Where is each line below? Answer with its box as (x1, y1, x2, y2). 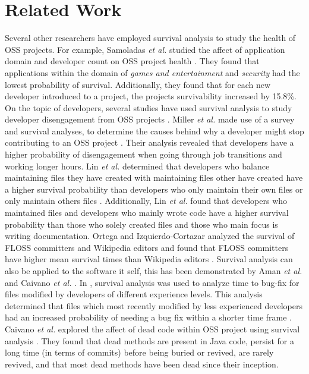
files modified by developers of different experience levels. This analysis (5, 288, 263, 300)
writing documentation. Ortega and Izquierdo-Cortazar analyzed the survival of (5, 230, 295, 242)
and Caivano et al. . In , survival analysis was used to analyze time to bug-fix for (5, 276, 299, 288)
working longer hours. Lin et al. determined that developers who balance (5, 159, 270, 172)
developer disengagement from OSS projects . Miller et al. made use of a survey (5, 113, 295, 125)
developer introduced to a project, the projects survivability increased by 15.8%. (5, 90, 297, 102)
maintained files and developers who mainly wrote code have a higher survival (5, 206, 289, 219)
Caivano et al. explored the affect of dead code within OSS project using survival (5, 322, 300, 335)
